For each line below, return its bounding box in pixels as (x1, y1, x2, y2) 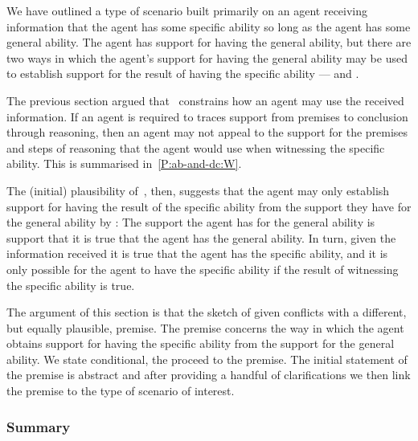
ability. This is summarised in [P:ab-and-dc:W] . (6, 155, 242, 172)
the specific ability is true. (6, 276, 135, 293)
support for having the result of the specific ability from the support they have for (6, 198, 412, 214)
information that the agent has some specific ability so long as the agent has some (6, 18, 411, 35)
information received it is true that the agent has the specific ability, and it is (6, 245, 388, 262)
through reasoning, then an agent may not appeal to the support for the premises (6, 124, 408, 141)
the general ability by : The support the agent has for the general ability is (6, 214, 375, 231)
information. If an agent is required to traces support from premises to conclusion (6, 108, 408, 125)
